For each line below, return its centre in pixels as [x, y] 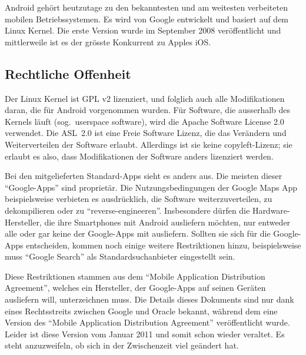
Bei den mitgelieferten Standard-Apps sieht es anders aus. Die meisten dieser [144, 176]
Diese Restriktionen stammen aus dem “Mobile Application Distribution [135, 276]
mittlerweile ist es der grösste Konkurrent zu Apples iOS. [108, 42]
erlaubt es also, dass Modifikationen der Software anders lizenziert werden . [139, 156]
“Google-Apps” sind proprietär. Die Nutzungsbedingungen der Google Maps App [151, 187]
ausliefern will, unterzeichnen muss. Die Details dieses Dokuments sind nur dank [149, 299]
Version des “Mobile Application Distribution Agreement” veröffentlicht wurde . [147, 322]
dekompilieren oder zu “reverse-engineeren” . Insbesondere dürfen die [127, 210]
